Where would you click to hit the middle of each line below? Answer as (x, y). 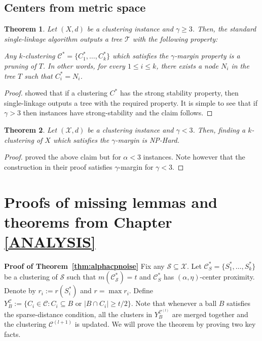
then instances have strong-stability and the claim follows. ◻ (118, 113)
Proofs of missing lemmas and (111, 201)
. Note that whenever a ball (174, 303)
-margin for (136, 166)
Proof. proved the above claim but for (63, 157)
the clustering (25, 324)
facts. (12, 334)
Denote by (20, 290)
